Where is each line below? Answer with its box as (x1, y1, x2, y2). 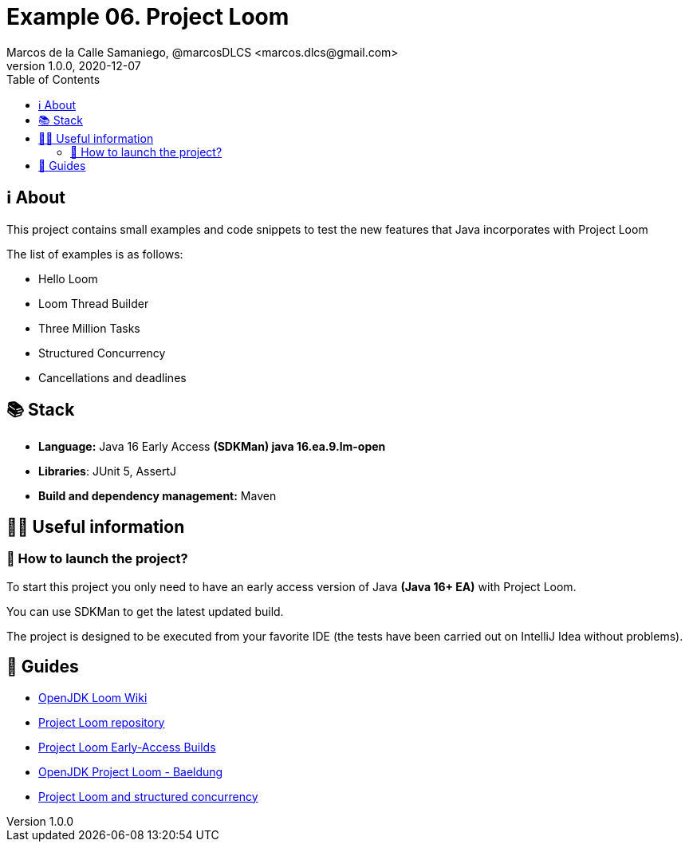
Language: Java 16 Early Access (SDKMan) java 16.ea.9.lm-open (38, 440, 386, 454)
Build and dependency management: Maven (38, 489, 277, 503)
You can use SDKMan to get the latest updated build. (6, 604, 284, 618)
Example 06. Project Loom (6, 3, 289, 30)
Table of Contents (6, 72, 100, 86)
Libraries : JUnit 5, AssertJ (38, 464, 177, 479)
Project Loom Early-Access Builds (38, 740, 216, 754)
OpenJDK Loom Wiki (38, 690, 148, 704)
